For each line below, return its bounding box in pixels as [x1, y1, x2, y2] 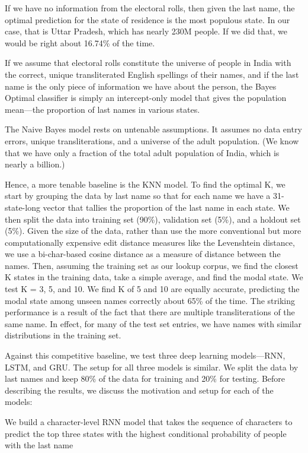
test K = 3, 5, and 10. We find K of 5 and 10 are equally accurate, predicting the [5, 283, 300, 295]
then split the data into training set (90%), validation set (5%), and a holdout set [5, 213, 301, 225]
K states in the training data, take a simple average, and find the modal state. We [5, 271, 303, 283]
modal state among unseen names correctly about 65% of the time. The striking [5, 294, 295, 306]
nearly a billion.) [5, 158, 65, 170]
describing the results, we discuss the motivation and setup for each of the [5, 384, 274, 396]
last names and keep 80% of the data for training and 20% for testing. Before [5, 372, 285, 385]
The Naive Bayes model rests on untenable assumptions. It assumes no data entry [5, 123, 302, 135]
